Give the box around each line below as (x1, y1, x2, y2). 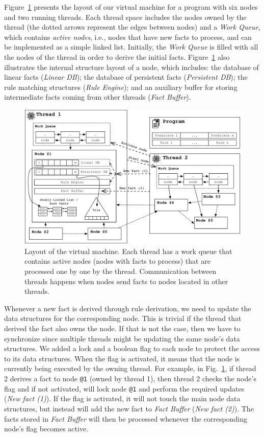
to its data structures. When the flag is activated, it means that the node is (4, 353, 240, 363)
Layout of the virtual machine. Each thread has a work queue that (24, 245, 232, 256)
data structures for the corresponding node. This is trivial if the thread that (4, 313, 242, 324)
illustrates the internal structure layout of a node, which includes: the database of (4, 61, 259, 72)
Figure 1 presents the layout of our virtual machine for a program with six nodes (4, 2, 258, 12)
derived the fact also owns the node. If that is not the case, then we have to (4, 323, 241, 334)
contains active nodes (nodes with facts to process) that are (24, 256, 210, 266)
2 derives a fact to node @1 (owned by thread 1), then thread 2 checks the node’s (4, 373, 256, 383)
